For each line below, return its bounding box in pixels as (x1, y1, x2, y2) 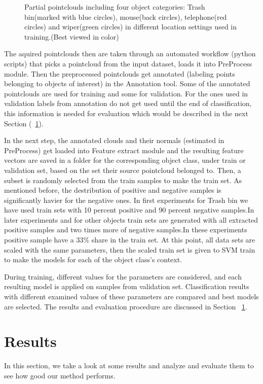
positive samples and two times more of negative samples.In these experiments (4, 224, 247, 235)
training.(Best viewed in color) (24, 31, 119, 42)
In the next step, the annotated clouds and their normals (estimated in (4, 135, 224, 146)
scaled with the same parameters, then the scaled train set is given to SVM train (4, 244, 255, 255)
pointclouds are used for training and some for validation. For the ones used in (4, 88, 248, 98)
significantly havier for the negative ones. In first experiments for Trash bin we (4, 194, 248, 205)
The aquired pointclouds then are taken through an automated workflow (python (4, 48, 256, 59)
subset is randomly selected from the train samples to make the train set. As (4, 174, 242, 185)
